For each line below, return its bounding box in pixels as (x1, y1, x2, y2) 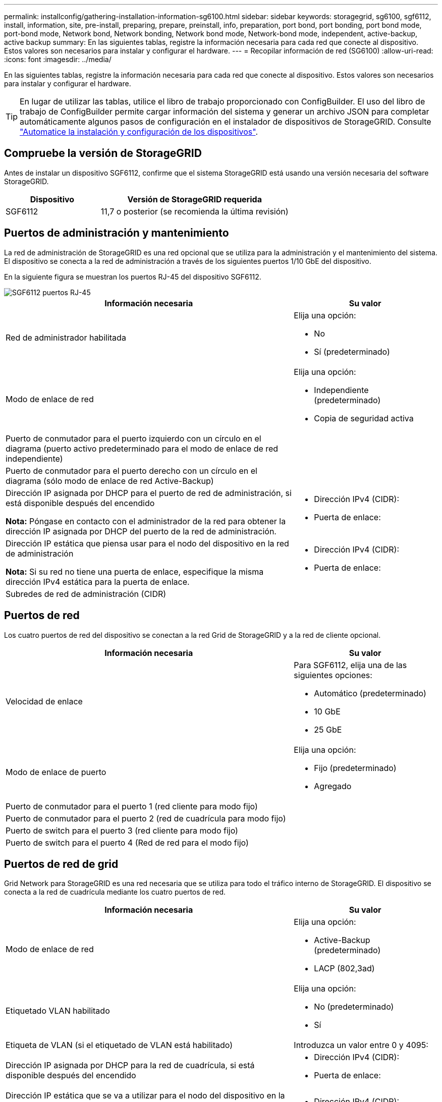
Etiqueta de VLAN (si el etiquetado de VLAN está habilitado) (6, 1040, 233, 1051)
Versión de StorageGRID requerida (127, 194, 262, 204)
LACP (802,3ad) (314, 963, 375, 974)
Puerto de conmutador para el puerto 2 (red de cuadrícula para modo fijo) (6, 813, 286, 823)
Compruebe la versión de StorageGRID (4, 147, 202, 160)
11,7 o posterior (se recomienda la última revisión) (100, 206, 289, 216)
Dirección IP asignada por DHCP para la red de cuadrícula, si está (6, 1060, 255, 1071)
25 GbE (314, 724, 342, 735)
